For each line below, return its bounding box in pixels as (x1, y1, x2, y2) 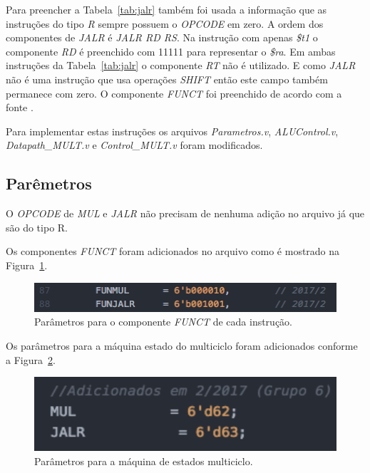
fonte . (6, 100, 34, 115)
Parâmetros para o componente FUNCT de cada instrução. (34, 314, 293, 329)
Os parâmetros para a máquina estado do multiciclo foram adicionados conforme (6, 338, 358, 353)
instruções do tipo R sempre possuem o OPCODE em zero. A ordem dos (6, 16, 324, 31)
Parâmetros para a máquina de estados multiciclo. (34, 453, 253, 468)
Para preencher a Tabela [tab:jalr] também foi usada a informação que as (6, 2, 327, 16)
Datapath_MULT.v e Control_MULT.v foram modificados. (6, 137, 263, 152)
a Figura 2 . (6, 352, 56, 367)
